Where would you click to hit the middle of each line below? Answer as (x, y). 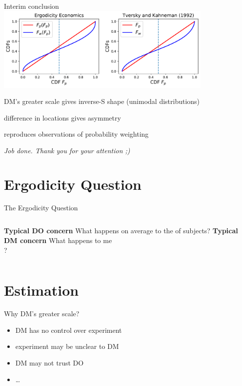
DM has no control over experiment (69, 330)
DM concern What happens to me (58, 240)
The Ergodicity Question (41, 207)
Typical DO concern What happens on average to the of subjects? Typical (121, 231)
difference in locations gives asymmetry (62, 117)
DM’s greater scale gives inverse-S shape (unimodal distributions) (102, 101)
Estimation (41, 290)
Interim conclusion (31, 6)
